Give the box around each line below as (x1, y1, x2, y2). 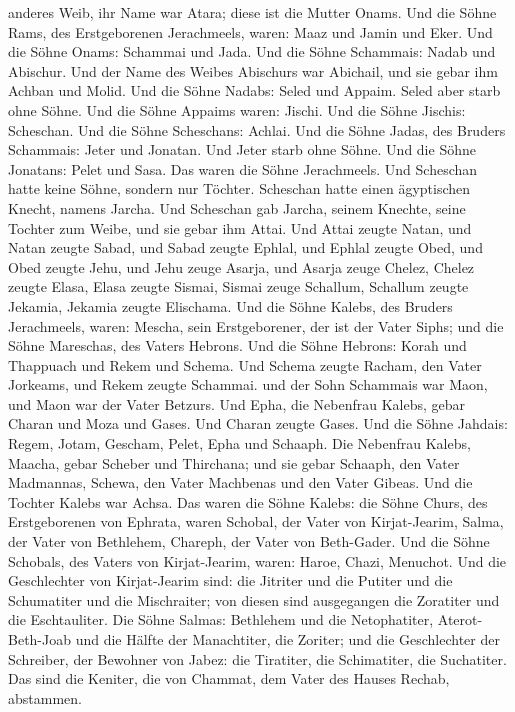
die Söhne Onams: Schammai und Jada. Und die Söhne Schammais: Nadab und (8, 41, 496, 62)
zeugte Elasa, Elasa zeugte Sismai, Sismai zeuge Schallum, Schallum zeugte (8, 276, 469, 297)
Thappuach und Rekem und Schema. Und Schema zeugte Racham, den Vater (8, 354, 482, 375)
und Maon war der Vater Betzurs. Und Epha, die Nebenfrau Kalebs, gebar (8, 393, 465, 414)
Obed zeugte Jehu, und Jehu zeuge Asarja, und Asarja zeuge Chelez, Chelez (8, 256, 475, 277)
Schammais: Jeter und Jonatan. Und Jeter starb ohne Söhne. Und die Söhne (8, 139, 476, 160)
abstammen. (8, 687, 82, 708)
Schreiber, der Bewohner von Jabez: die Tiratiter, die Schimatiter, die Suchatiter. (8, 648, 507, 669)
